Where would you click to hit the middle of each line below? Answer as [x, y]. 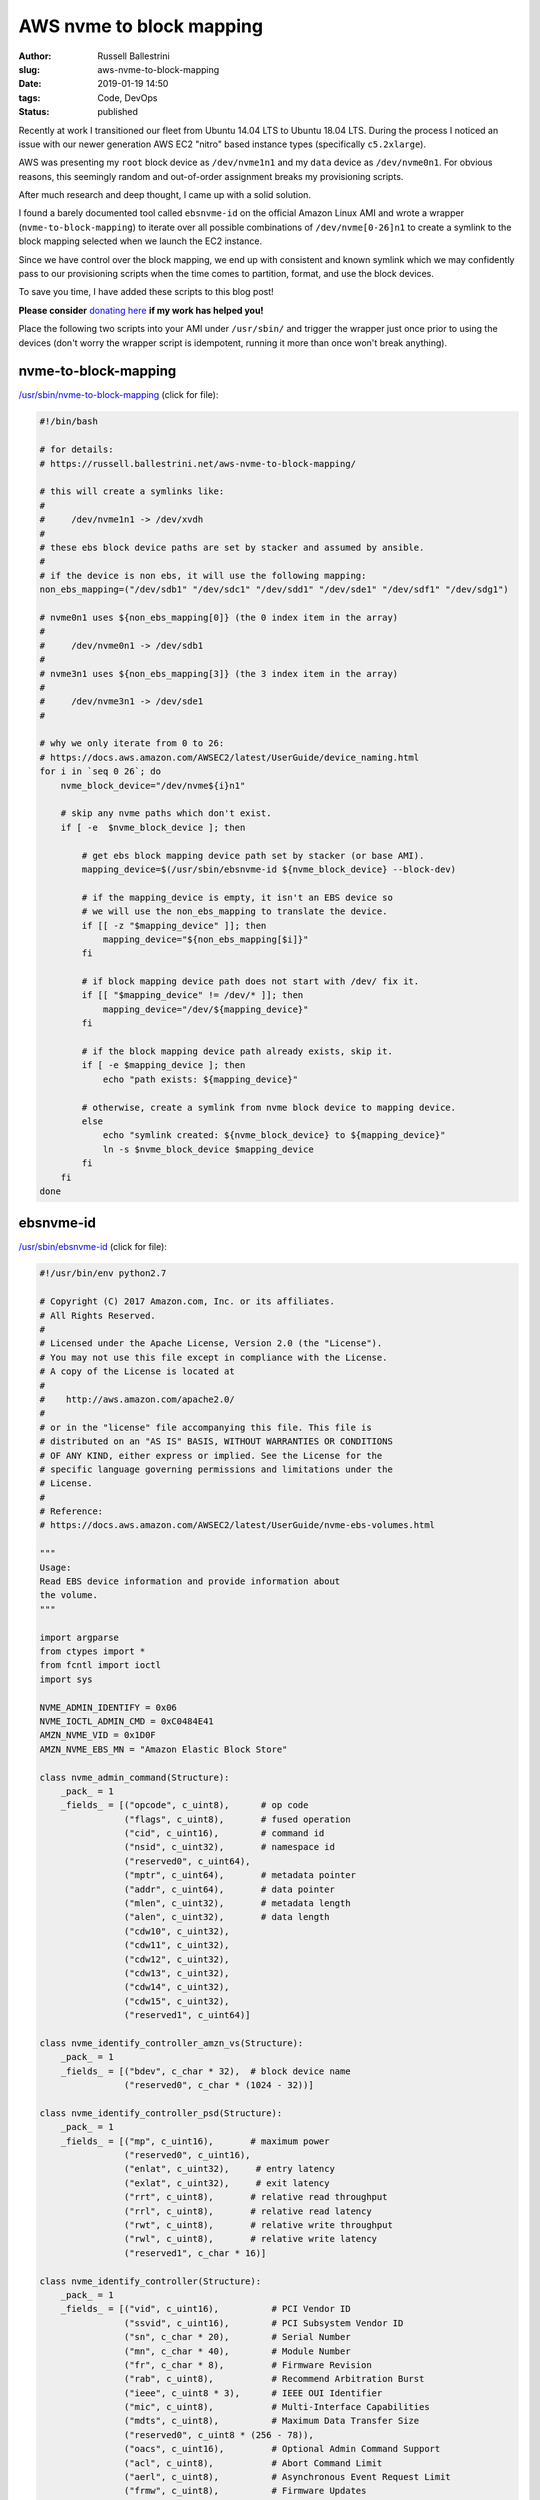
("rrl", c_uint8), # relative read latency [247, 2211]
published [118, 112]
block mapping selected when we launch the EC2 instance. [140, 241]
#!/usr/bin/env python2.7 [103, 1273]
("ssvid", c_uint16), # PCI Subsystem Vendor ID [263, 2323]
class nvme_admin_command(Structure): [134, 1777]
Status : [34, 112]
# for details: [76, 449]
